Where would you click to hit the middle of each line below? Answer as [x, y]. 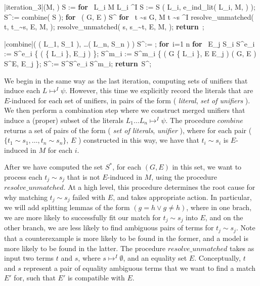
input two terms [29, 258]
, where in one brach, [219, 207]
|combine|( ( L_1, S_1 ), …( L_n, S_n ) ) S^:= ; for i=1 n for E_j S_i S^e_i [129, 43]
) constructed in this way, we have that [139, 140]
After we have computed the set [54, 167]
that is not [83, 176]
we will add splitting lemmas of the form [67, 207]
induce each [22, 90]
